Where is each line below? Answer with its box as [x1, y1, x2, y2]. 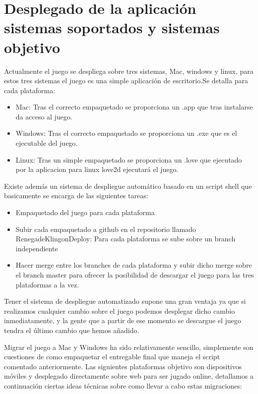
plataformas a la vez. [15, 279, 79, 289]
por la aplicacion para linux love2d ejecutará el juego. [15, 164, 179, 174]
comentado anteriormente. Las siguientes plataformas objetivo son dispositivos [4, 361, 242, 371]
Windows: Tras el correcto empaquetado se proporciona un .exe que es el [15, 128, 237, 138]
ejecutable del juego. [15, 138, 78, 148]
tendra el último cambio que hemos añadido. [4, 325, 139, 335]
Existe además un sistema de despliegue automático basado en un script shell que [4, 180, 252, 191]
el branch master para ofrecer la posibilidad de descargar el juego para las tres [15, 270, 254, 280]
